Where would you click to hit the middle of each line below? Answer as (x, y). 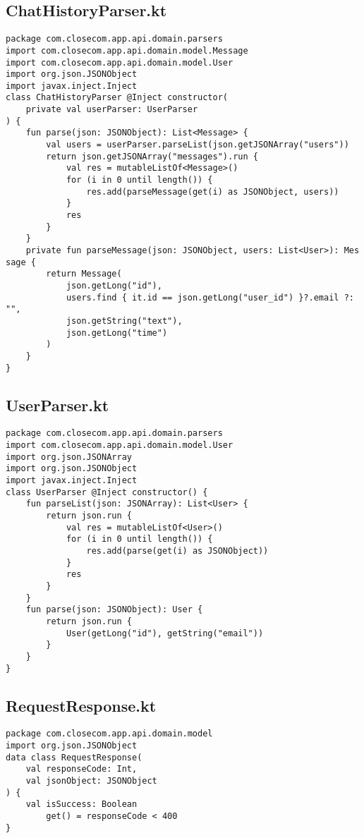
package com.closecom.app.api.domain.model (109, 734)
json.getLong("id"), (114, 285)
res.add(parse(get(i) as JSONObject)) (177, 551)
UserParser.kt (57, 405)
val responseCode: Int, (81, 769)
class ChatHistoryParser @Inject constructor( (117, 98)
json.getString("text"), (124, 321)
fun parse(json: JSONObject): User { (114, 610)
